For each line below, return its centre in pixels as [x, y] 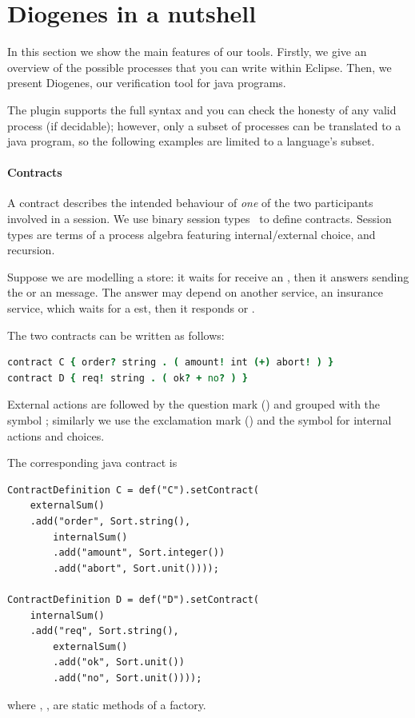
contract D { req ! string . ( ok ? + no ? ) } [128, 378]
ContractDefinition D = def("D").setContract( [133, 599]
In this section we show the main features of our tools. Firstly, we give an [187, 52]
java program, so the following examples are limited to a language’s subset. [191, 141]
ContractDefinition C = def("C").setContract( [133, 490]
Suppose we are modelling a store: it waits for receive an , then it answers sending [208, 276]
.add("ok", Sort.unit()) [119, 662]
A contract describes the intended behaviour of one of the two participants [190, 203]
